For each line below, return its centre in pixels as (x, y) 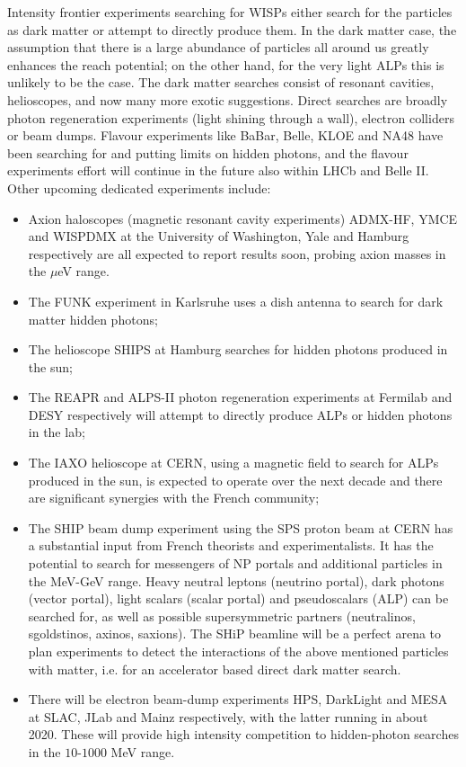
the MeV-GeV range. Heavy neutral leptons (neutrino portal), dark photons (236, 580)
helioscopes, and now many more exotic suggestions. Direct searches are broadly (228, 99)
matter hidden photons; (93, 319)
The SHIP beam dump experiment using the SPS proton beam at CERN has (241, 527)
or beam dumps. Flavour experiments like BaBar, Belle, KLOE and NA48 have (225, 135)
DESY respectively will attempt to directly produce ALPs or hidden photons (240, 414)
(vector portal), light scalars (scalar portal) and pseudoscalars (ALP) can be (238, 598)
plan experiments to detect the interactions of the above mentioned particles (238, 651)
